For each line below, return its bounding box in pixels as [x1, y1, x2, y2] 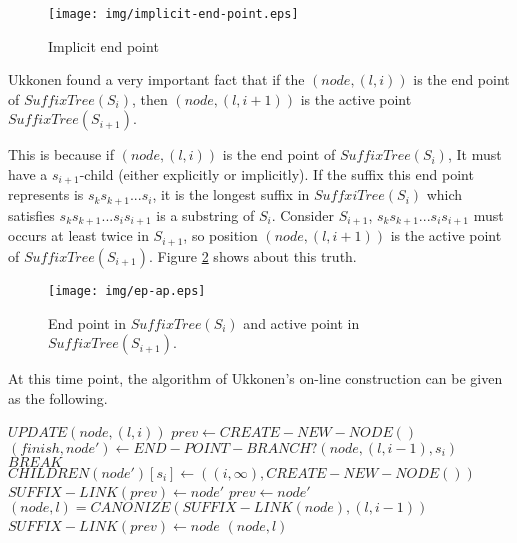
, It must [447, 144, 502, 165]
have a [8, 164, 48, 185]
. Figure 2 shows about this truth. [148, 245, 357, 266]
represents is [8, 184, 84, 205]
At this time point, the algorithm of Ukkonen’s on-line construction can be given [8, 368, 503, 389]
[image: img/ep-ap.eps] [48, 283, 206, 298]
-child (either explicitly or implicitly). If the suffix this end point [79, 164, 474, 185]
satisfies [8, 204, 55, 225]
